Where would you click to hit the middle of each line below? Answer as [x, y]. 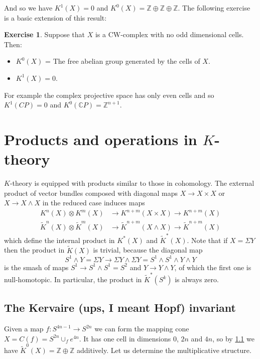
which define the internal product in [59, 240]
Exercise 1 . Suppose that [45, 34]
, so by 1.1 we [233, 338]
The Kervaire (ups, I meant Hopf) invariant [120, 308]
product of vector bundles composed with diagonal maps [91, 193]
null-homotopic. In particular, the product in [73, 279]
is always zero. [197, 279]
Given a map [24, 329]
